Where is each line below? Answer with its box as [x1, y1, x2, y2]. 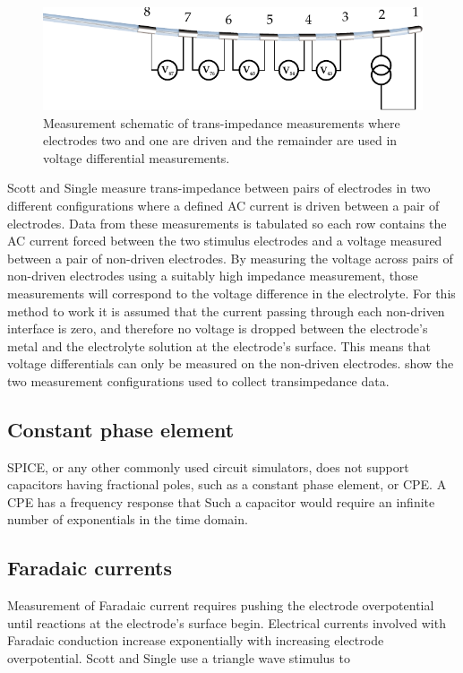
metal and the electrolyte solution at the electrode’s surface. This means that [7, 336, 431, 355]
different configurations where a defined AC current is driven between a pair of [7, 195, 440, 214]
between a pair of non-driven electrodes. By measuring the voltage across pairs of [7, 248, 453, 267]
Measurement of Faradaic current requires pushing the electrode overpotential [7, 596, 434, 615]
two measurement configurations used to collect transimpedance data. [7, 371, 390, 390]
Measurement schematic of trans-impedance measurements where [43, 113, 400, 132]
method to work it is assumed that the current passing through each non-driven [7, 301, 445, 320]
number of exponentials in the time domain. [7, 510, 248, 529]
